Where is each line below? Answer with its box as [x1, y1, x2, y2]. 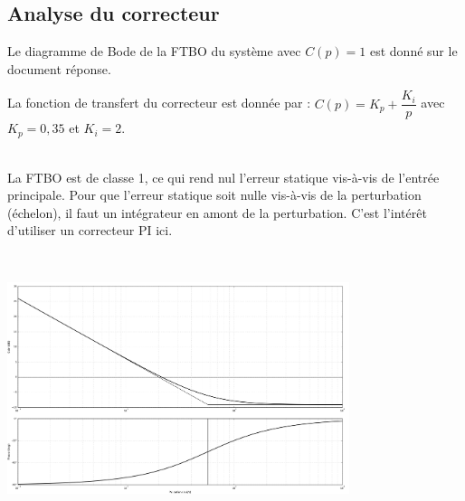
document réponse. [7, 59, 111, 78]
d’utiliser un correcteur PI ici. [7, 221, 173, 240]
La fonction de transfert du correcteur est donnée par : [7, 93, 311, 112]
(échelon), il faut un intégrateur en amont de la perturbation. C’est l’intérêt [7, 203, 427, 222]
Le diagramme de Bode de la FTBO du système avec [7, 42, 301, 61]
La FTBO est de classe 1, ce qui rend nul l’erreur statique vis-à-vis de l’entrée [7, 167, 440, 186]
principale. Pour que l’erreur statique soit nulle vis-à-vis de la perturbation [7, 185, 422, 204]
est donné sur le [369, 42, 458, 61]
